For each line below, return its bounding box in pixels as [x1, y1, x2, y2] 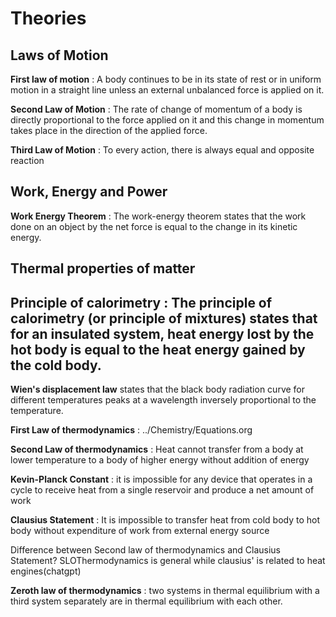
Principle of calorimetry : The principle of [10, 294, 273, 311]
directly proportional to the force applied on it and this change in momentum [10, 114, 325, 126]
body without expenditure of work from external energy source [10, 525, 270, 537]
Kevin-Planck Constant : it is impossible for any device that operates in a [10, 473, 313, 486]
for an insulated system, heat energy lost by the [10, 325, 315, 342]
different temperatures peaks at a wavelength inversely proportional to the [10, 394, 317, 406]
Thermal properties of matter [10, 260, 196, 277]
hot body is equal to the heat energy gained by [10, 341, 306, 358]
